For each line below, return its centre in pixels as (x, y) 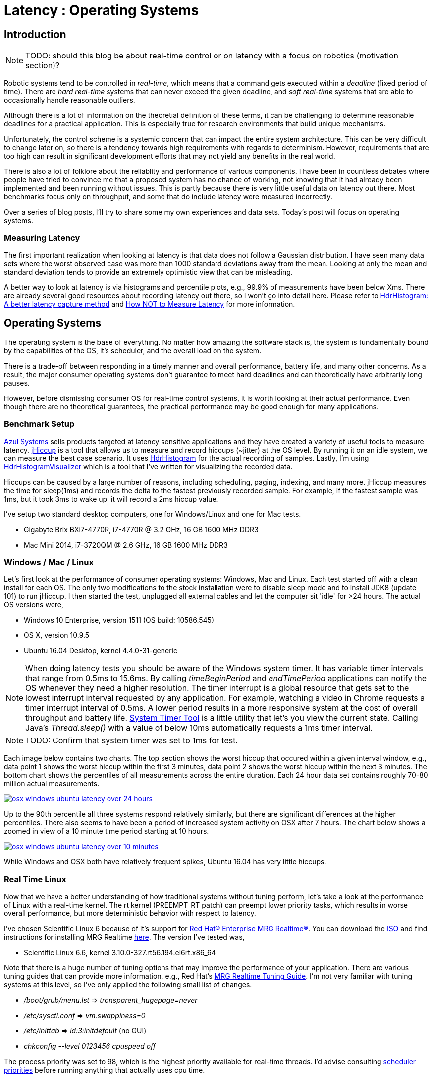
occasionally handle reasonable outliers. (70, 100)
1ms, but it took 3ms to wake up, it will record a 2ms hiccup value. (111, 499)
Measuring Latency (42, 238)
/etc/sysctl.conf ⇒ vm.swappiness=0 (85, 1016)
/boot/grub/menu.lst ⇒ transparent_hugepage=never (111, 1000)
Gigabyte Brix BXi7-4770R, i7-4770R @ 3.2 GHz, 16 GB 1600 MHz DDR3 (141, 529)
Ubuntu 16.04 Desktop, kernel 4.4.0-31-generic (101, 651)
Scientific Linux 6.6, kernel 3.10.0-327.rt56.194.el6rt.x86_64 (120, 953)
